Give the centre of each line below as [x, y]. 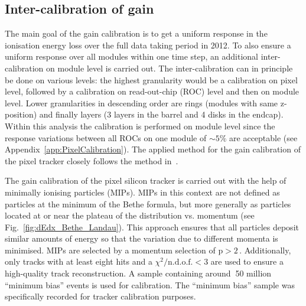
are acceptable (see [263, 137]
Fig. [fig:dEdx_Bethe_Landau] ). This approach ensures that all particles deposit [152, 227]
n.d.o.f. [180, 263]
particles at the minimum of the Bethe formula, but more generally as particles [148, 204]
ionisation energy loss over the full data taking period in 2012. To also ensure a [148, 45]
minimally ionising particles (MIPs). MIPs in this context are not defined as [142, 192]
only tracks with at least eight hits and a [79, 261]
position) [21, 114]
